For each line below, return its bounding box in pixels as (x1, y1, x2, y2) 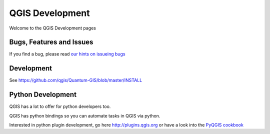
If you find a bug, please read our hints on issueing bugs (9, 51, 125, 57)
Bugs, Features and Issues (9, 38, 93, 46)
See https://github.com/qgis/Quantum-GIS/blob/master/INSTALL (9, 77, 142, 83)
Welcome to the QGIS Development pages (9, 25, 96, 31)
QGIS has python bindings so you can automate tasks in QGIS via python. (9, 112, 160, 118)
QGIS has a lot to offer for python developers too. (9, 103, 111, 109)
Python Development (9, 90, 77, 99)
